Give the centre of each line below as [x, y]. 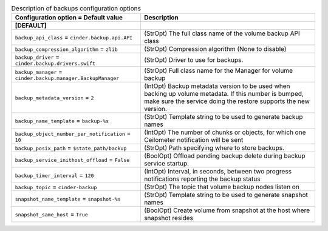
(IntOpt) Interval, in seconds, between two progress [217, 172]
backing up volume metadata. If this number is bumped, [224, 94]
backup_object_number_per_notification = [73, 133]
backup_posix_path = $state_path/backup [71, 148]
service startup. [166, 164]
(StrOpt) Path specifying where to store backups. [214, 148]
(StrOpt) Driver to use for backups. [193, 59]
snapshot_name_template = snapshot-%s [68, 199]
